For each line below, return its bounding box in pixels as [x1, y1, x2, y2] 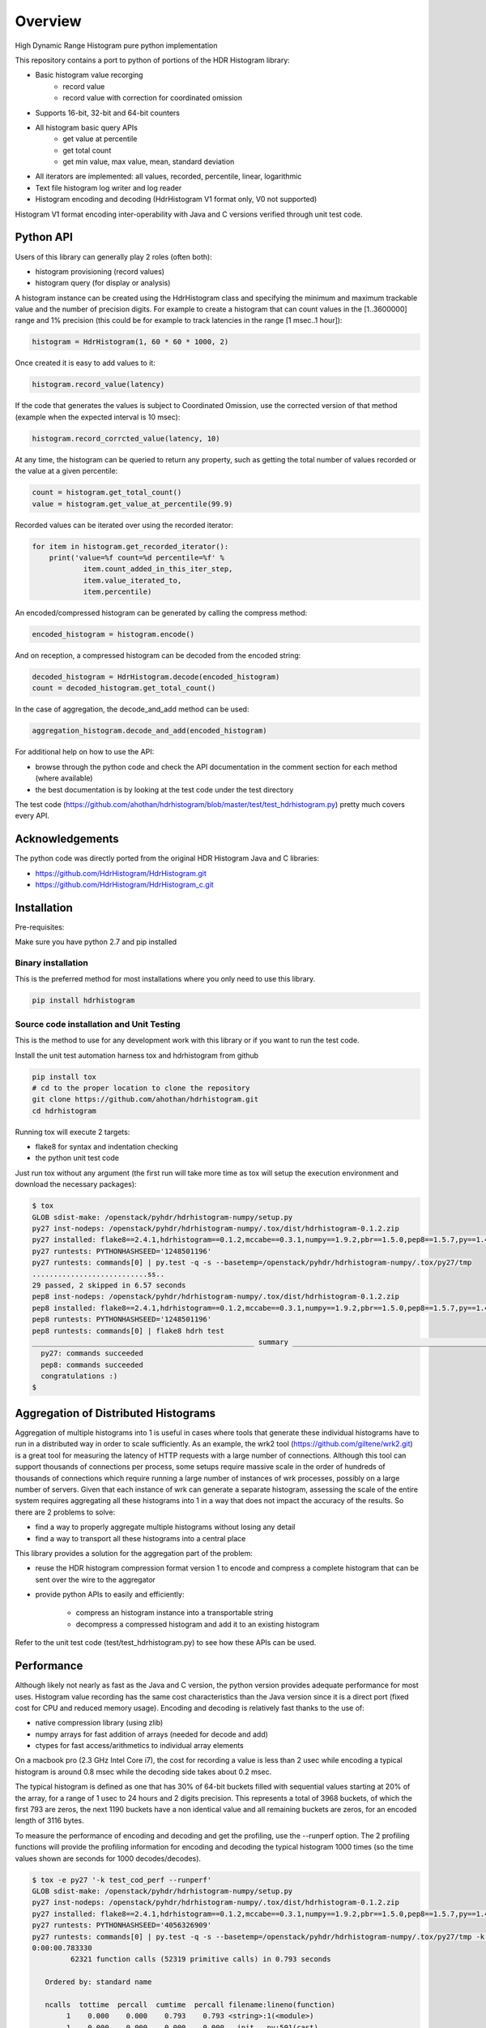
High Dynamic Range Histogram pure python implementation [15, 41, 218, 50]
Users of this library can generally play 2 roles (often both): [15, 251, 212, 261]
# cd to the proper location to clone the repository [32, 1083, 250, 1093]
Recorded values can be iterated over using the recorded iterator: [15, 520, 234, 530]
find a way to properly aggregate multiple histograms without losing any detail [35, 1522, 296, 1532]
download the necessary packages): [15, 1179, 137, 1189]
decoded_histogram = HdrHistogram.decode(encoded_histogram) [32, 672, 280, 681]
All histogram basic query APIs [35, 122, 138, 132]
